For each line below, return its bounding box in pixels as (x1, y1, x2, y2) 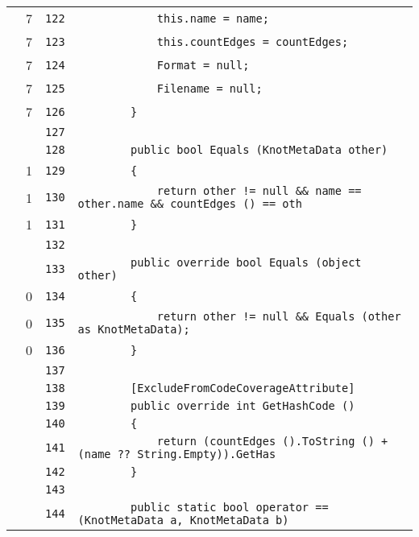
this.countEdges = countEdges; (156, 35, 349, 48)
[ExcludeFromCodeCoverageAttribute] (131, 382, 355, 394)
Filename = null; (156, 81, 263, 95)
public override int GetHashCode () (131, 399, 355, 412)
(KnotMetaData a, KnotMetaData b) (77, 514, 289, 527)
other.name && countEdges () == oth (77, 197, 302, 210)
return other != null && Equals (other (156, 310, 401, 323)
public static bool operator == (131, 501, 329, 514)
